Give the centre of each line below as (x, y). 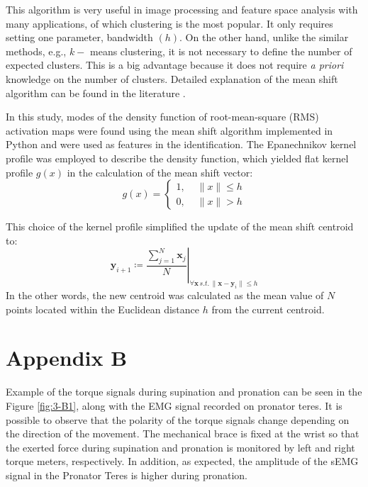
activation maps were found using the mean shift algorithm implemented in (169, 130)
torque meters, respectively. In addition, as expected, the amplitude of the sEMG (182, 461)
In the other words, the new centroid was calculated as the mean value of (165, 295)
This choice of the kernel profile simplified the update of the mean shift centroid (180, 226)
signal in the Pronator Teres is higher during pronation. (127, 475)
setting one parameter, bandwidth (79, 37)
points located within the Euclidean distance (102, 309)
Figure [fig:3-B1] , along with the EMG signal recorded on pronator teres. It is (174, 405)
